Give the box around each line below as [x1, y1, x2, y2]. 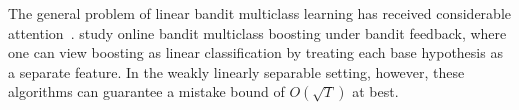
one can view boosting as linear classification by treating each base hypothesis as [8, 42, 503, 63]
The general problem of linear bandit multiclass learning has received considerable [8, 3, 511, 23]
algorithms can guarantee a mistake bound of [8, 81, 285, 102]
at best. [352, 81, 399, 102]
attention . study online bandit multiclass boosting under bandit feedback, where [8, 22, 507, 43]
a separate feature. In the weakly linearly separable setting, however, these [8, 61, 465, 82]
